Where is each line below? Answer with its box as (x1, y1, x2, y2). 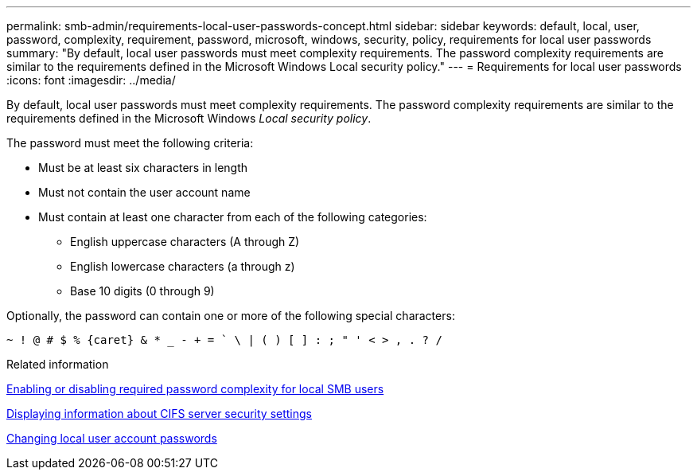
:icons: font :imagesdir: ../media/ (6, 73, 176, 87)
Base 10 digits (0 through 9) (70, 284, 215, 298)
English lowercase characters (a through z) (70, 259, 295, 273)
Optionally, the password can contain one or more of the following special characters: (6, 309, 455, 322)
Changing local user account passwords (6, 431, 217, 445)
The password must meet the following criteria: (6, 136, 254, 150)
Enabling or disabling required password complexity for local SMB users (6, 382, 384, 396)
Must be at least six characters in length (38, 161, 248, 174)
